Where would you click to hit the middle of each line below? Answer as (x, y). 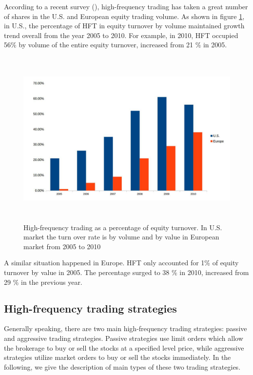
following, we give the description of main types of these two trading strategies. (122, 366)
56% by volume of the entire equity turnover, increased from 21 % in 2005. (116, 45)
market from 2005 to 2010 (62, 246)
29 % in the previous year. (43, 282)
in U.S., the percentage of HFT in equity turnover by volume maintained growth (124, 26)
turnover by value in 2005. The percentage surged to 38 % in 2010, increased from (126, 272)
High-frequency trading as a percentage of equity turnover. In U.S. (123, 227)
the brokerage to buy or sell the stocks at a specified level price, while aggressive (124, 347)
